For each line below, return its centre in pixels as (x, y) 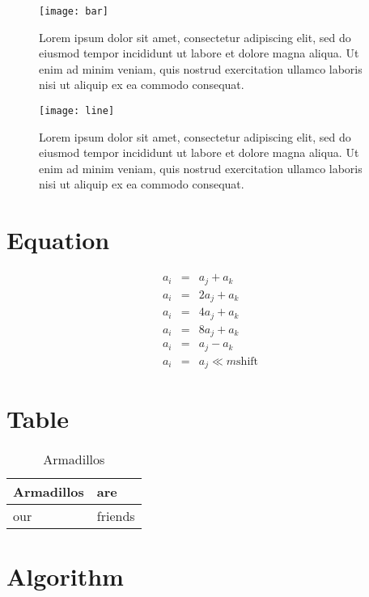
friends (116, 516)
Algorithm (65, 576)
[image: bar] (74, 11)
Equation (58, 240)
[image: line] (77, 111)
